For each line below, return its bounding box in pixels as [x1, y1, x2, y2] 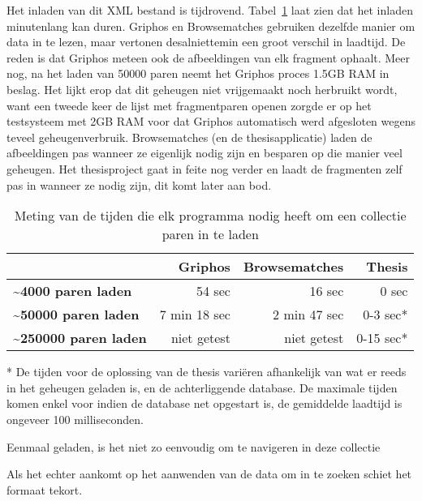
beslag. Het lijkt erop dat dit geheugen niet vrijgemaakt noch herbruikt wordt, [6, 80, 398, 97]
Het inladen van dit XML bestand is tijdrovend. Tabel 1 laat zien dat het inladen [6, 2, 413, 18]
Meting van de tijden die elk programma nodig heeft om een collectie [14, 206, 407, 225]
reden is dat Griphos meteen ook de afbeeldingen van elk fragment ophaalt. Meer [6, 49, 411, 66]
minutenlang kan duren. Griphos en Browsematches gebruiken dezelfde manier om [6, 17, 416, 34]
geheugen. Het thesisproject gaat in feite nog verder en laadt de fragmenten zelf [6, 160, 403, 177]
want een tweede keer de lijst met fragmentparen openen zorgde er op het [6, 96, 372, 113]
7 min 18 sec [159, 305, 230, 324]
